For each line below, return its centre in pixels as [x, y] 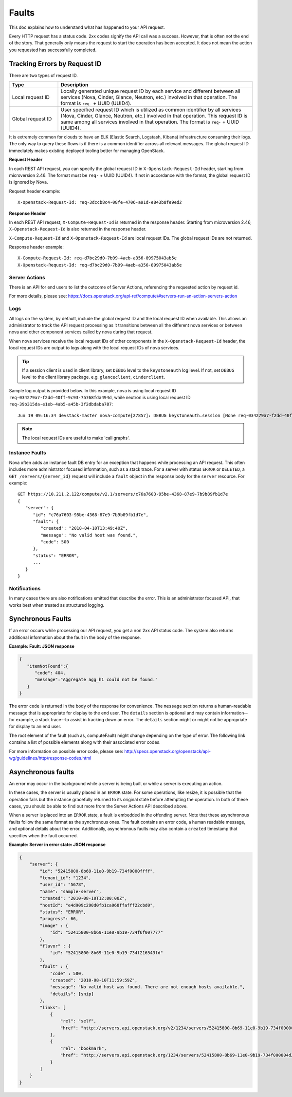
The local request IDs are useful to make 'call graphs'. [76, 438]
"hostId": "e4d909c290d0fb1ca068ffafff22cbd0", [98, 905]
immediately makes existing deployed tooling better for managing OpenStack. [87, 151]
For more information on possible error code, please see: [66, 751]
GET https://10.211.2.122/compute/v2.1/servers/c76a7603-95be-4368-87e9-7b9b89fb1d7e [123, 494]
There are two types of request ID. [43, 75]
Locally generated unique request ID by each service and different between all [150, 91]
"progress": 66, [59, 919]
